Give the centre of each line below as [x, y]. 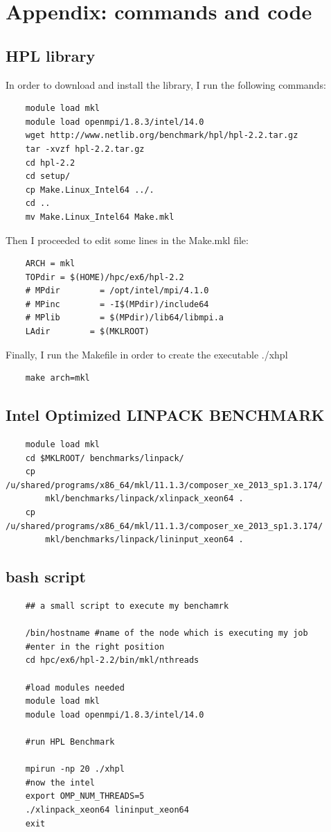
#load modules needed [75, 687]
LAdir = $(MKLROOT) [87, 332]
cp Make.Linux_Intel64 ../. [90, 190]
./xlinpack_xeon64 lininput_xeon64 [107, 809]
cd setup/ [48, 176]
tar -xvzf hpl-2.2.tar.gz [85, 149]
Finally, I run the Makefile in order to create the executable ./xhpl [147, 354]
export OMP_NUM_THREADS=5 [85, 796]
